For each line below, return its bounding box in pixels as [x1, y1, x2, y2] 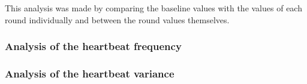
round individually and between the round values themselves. [5, 13, 230, 26]
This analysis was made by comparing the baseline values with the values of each [5, 2, 302, 14]
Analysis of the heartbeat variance [5, 66, 174, 80]
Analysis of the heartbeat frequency [5, 39, 182, 54]
